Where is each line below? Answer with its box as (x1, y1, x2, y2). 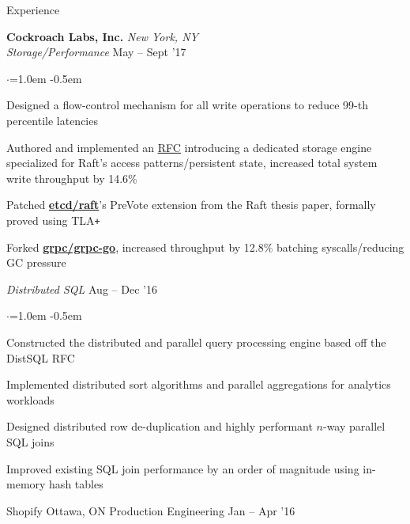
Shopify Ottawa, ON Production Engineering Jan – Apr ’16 (6, 502, 295, 518)
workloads (6, 391, 55, 408)
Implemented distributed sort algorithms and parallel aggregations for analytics (6, 376, 391, 393)
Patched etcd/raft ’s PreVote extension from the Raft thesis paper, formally (6, 196, 376, 213)
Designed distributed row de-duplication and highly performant (6, 418, 313, 435)
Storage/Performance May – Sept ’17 (6, 44, 186, 60)
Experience (6, 2, 60, 17)
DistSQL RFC (6, 349, 75, 366)
